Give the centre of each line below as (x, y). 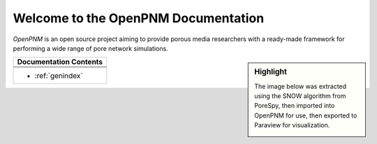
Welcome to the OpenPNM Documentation (139, 18)
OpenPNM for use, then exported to (306, 115)
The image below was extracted (301, 86)
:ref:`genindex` (59, 76)
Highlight (271, 72)
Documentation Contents (60, 62)
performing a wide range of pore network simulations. (90, 48)
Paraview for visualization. (292, 125)
